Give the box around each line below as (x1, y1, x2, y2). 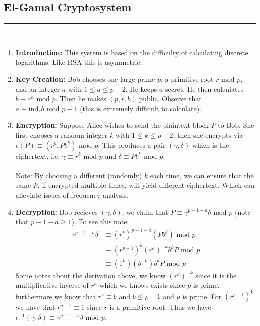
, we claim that (122, 206, 168, 217)
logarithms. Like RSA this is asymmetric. (15, 57, 142, 67)
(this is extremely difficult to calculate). (80, 103, 201, 113)
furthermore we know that (15, 291, 96, 301)
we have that (15, 302, 55, 312)
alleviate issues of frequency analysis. (15, 189, 129, 200)
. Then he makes (55, 93, 106, 104)
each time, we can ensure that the (150, 170, 254, 180)
